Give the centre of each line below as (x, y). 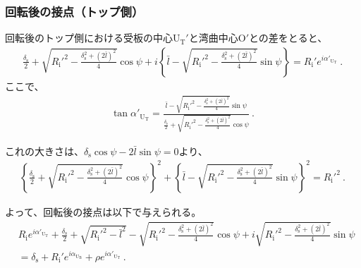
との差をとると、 (288, 38)
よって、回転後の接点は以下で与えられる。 (103, 212)
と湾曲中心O (217, 38)
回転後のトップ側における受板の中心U (93, 38)
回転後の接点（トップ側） (74, 11)
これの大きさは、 (44, 151)
